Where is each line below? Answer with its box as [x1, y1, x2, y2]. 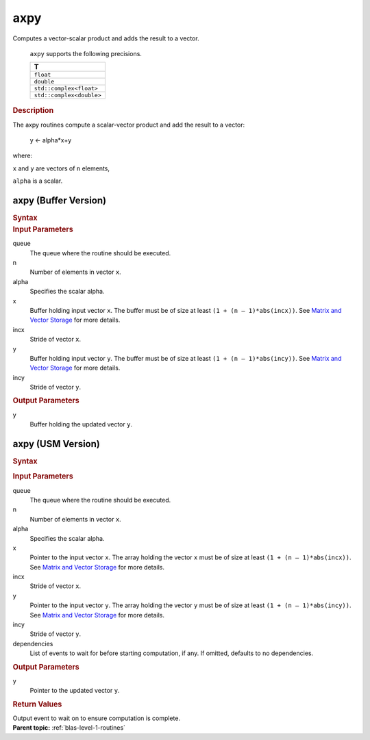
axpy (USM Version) [12, 438, 101, 450]
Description [12, 106, 54, 116]
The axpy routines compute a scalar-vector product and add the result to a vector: [12, 120, 245, 129]
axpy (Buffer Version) [12, 194, 106, 206]
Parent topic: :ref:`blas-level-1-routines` [12, 724, 126, 732]
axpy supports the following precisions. [29, 49, 142, 58]
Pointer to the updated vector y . [29, 687, 120, 695]
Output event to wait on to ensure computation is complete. [12, 714, 181, 722]
